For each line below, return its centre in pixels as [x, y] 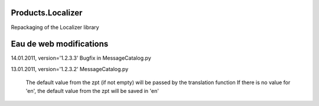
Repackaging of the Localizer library [55, 27]
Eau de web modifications [60, 44]
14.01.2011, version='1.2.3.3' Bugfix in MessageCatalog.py [81, 58]
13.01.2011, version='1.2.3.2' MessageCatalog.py [70, 69]
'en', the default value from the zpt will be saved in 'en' [92, 91]
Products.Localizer [47, 13]
